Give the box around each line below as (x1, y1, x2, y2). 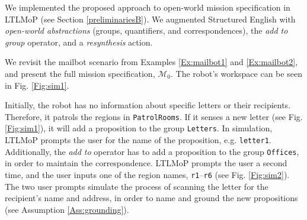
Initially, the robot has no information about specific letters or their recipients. (5, 99, 291, 111)
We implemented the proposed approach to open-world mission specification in (5, 1, 290, 13)
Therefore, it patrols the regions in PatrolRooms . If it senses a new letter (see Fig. (5, 110, 303, 122)
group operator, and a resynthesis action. (5, 35, 153, 48)
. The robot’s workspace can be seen (170, 67, 302, 79)
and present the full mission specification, (5, 67, 155, 79)
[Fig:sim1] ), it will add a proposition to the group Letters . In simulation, (5, 122, 273, 134)
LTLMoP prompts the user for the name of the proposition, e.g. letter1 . (5, 134, 271, 146)
